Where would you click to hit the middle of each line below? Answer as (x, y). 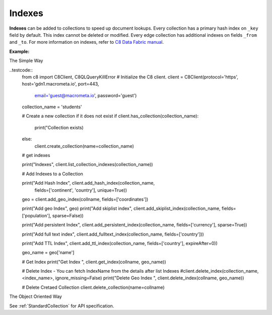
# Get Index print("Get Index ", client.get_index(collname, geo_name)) (94, 262)
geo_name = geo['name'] (48, 253)
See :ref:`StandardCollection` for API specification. (62, 306)
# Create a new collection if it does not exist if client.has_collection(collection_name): (110, 116)
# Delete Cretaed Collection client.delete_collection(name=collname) (93, 287)
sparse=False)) (68, 215)
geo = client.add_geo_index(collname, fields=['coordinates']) (85, 199)
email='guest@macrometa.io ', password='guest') (86, 95)
